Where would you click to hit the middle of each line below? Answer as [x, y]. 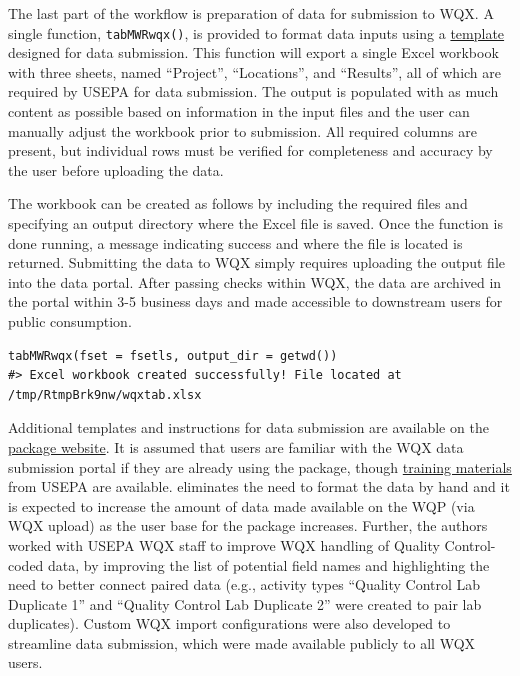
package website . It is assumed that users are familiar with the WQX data [236, 446]
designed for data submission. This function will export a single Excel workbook [253, 52]
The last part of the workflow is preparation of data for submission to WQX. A [251, 13]
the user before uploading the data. [116, 169]
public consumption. [70, 320]
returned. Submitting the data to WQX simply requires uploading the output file [256, 262]
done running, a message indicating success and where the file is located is [235, 242]
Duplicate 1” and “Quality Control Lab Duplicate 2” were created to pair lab [245, 603]
